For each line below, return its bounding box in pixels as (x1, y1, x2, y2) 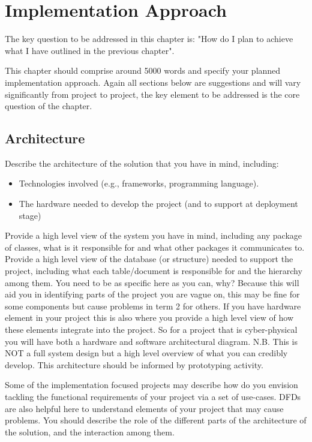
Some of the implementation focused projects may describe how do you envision (5, 378, 298, 391)
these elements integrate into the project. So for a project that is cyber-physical (5, 323, 298, 336)
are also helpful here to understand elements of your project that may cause (5, 402, 284, 414)
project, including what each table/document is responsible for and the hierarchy (5, 264, 302, 277)
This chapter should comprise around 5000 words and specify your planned (5, 64, 281, 77)
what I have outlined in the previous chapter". (5, 44, 175, 56)
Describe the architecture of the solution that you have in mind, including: (5, 157, 279, 169)
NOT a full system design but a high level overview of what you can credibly (5, 347, 288, 359)
